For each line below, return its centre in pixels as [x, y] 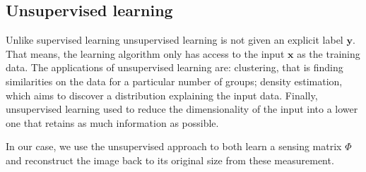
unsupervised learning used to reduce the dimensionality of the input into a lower [182, 109]
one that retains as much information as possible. [112, 122]
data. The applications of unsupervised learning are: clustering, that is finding [175, 67]
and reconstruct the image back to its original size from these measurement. [170, 160]
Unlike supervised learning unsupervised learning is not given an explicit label [175, 40]
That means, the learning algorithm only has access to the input [145, 53]
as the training [329, 53]
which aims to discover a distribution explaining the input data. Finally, [162, 95]
